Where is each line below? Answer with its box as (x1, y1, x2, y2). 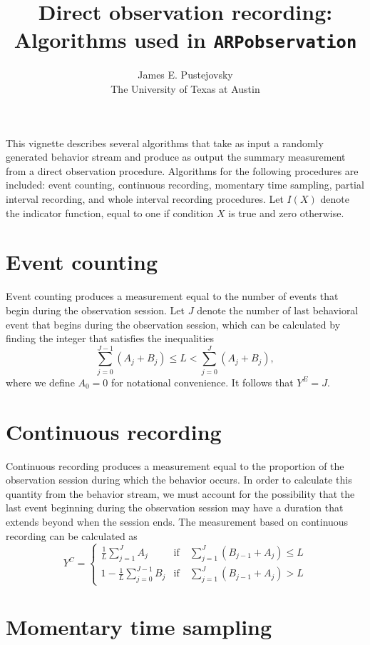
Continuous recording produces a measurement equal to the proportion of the (6, 458, 344, 473)
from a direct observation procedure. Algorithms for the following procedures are (6, 163, 359, 178)
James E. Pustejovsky (138, 67, 233, 82)
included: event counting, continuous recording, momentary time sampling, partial (6, 177, 364, 192)
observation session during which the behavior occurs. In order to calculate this (6, 472, 352, 487)
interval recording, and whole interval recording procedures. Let (6, 191, 284, 206)
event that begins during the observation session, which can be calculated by (6, 316, 341, 331)
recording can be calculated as (6, 528, 138, 543)
